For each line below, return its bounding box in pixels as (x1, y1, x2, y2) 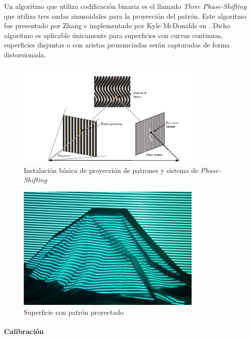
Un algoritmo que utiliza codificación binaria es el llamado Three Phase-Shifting (4, 1, 247, 11)
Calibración (4, 326, 44, 336)
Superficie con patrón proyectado (24, 306, 124, 317)
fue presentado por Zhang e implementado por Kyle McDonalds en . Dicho (4, 20, 231, 31)
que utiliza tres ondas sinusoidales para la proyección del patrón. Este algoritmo (4, 10, 247, 21)
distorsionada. (4, 49, 46, 59)
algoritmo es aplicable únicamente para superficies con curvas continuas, (4, 30, 223, 40)
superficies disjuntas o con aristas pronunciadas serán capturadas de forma (4, 40, 230, 50)
